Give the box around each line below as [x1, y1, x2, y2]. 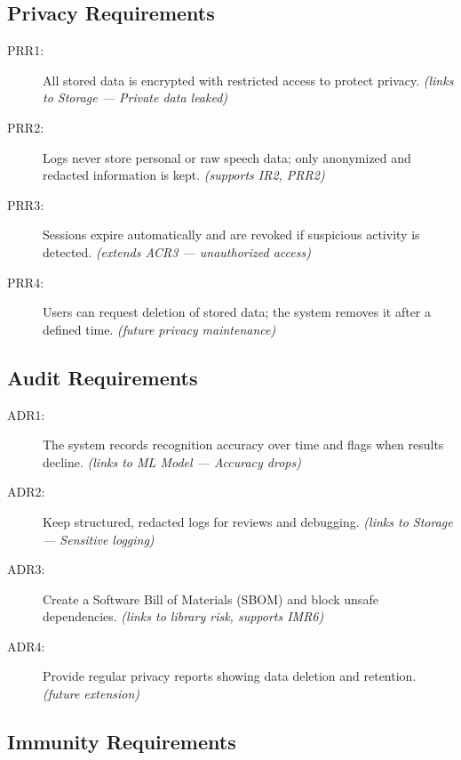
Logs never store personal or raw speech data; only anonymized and [43, 148, 411, 166]
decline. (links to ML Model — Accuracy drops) [43, 452, 301, 471]
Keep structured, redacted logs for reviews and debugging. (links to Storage [43, 512, 453, 530]
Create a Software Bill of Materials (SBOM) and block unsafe [43, 589, 378, 608]
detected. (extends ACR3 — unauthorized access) [43, 242, 311, 261]
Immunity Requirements [7, 728, 236, 756]
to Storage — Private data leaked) [43, 88, 228, 107]
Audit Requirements [7, 363, 198, 391]
